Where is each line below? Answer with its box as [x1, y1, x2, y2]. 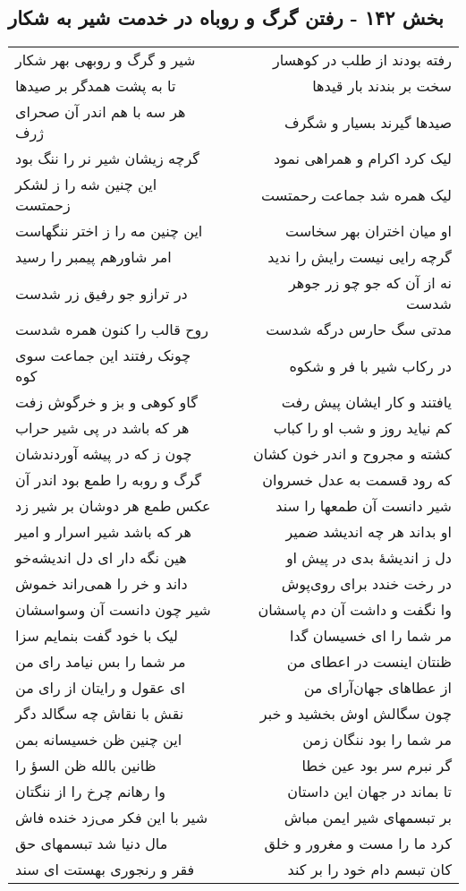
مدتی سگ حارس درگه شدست [266, 319, 452, 340]
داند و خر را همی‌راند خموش [15, 573, 188, 595]
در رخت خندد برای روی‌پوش [281, 573, 452, 595]
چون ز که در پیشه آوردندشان [15, 443, 192, 465]
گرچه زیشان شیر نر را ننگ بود [15, 148, 199, 169]
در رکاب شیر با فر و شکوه [289, 355, 452, 376]
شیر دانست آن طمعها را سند [275, 495, 452, 517]
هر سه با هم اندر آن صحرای [15, 101, 186, 123]
